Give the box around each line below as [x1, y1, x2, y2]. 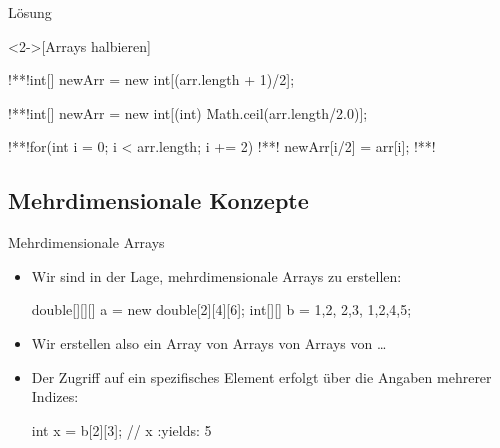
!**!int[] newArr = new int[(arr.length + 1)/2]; [8, 69, 295, 90]
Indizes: [31, 386, 79, 407]
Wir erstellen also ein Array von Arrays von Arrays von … [31, 332, 387, 353]
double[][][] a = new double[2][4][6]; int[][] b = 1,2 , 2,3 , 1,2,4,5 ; [31, 299, 412, 320]
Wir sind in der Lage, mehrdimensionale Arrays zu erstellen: [31, 265, 402, 286]
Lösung [8, 2, 52, 22]
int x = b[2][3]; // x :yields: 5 [31, 419, 212, 440]
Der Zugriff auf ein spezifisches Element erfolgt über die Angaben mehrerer [31, 366, 492, 387]
